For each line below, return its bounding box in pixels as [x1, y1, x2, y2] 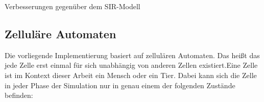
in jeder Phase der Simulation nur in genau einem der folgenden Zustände [5, 80, 235, 90]
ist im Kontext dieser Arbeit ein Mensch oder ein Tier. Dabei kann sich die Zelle [5, 69, 257, 80]
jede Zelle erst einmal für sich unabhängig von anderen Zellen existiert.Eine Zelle [5, 60, 258, 70]
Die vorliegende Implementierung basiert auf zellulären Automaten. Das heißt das [5, 49, 260, 60]
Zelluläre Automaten [5, 25, 116, 41]
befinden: [5, 90, 33, 100]
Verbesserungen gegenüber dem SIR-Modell [5, 1, 140, 11]
